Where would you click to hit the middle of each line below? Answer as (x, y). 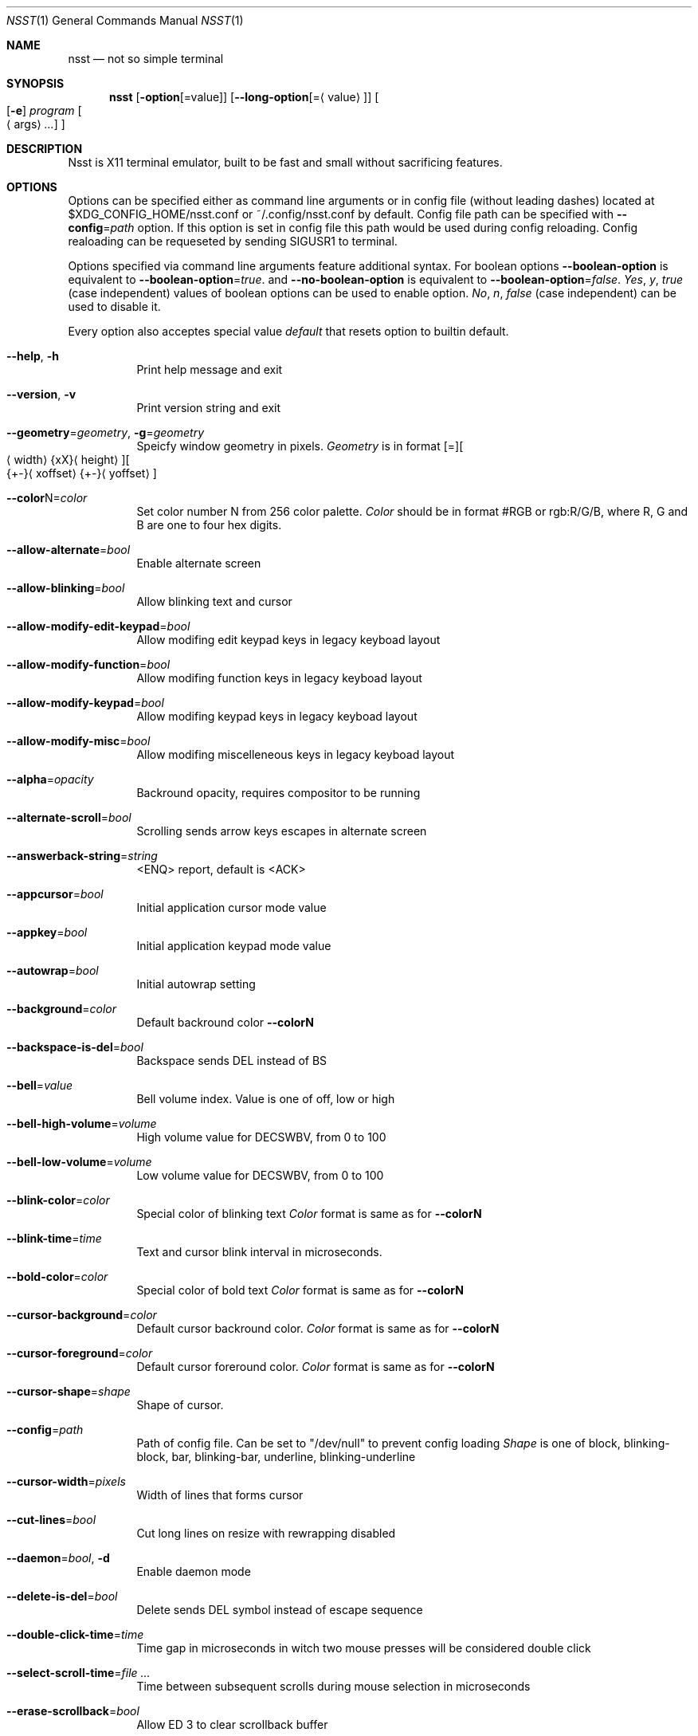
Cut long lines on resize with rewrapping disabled (266, 1533)
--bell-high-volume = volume (82, 1123)
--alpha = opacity (50, 779)
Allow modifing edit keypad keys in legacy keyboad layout (288, 640)
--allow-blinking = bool (66, 588)
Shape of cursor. (180, 1405)
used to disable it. (114, 306)
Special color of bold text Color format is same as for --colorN (300, 1290)
